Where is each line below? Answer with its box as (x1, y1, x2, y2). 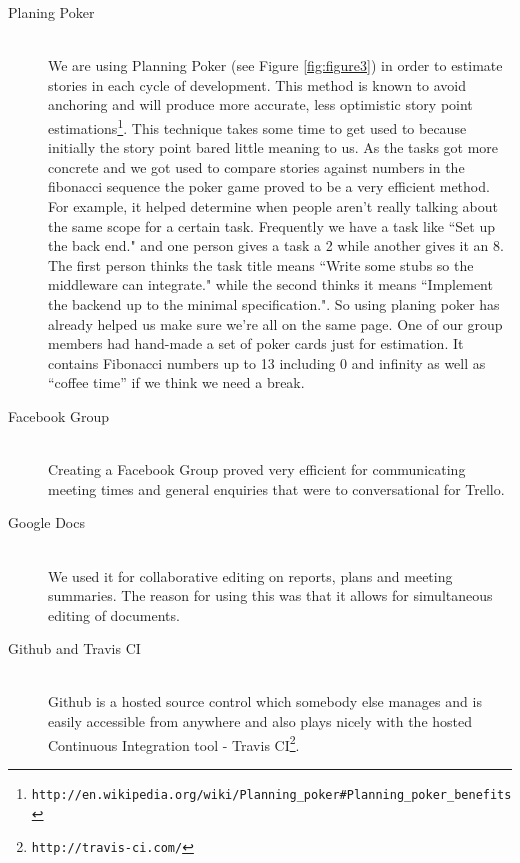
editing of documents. (48, 604, 180, 625)
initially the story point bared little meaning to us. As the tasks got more (48, 137, 499, 158)
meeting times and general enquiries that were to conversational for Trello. (48, 478, 505, 499)
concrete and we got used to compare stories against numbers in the (48, 156, 465, 177)
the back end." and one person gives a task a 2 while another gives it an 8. (48, 235, 504, 256)
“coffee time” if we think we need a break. (48, 372, 305, 393)
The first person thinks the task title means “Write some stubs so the (48, 254, 474, 275)
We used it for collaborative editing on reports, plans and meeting (48, 565, 453, 586)
